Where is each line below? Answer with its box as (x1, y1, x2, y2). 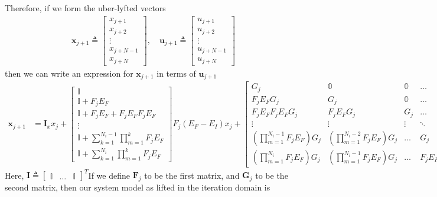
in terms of (156, 67, 196, 79)
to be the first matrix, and (144, 169, 240, 181)
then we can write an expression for (5, 67, 133, 79)
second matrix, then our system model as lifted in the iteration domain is (5, 180, 270, 193)
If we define (88, 169, 130, 181)
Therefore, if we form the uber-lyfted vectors (5, 2, 166, 14)
